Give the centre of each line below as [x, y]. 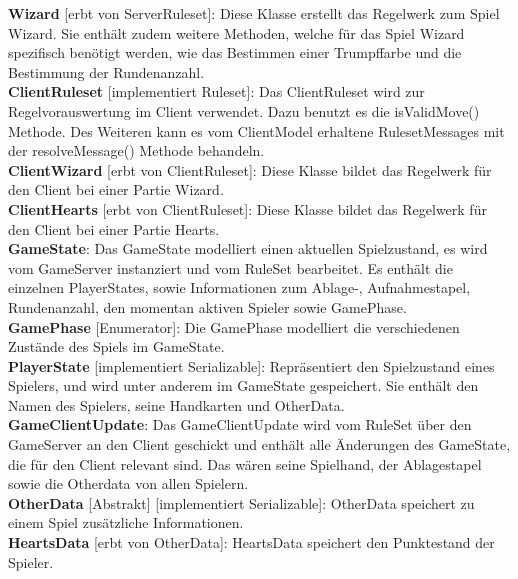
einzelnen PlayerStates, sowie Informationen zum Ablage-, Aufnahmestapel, [239, 287]
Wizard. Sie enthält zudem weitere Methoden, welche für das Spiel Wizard [236, 32]
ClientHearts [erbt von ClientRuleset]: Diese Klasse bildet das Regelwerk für [247, 208]
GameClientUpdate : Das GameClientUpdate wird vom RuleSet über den [240, 424]
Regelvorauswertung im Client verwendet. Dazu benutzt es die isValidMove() [244, 110]
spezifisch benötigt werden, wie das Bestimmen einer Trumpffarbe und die [235, 52]
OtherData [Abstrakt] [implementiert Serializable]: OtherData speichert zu [241, 502]
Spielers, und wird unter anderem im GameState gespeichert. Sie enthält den [243, 385]
